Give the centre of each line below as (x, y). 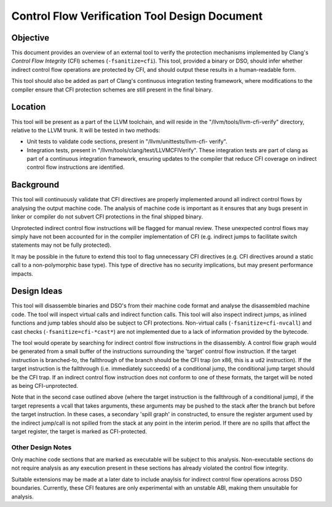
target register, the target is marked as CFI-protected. (79, 431)
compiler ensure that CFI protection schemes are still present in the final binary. (112, 90)
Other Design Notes (41, 447)
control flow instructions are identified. (76, 167)
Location (29, 107)
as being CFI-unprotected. (45, 385)
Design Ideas (37, 291)
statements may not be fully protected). (61, 245)
